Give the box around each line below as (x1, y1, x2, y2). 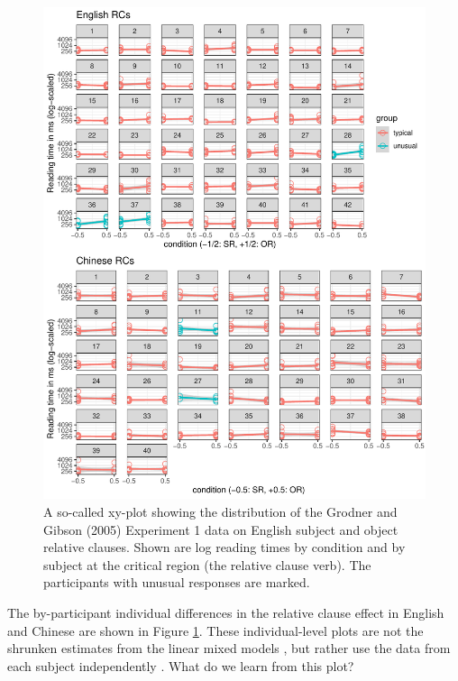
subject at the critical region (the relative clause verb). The (43, 555, 371, 574)
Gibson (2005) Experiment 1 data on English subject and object (43, 520, 398, 538)
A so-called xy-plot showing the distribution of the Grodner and (43, 502, 398, 521)
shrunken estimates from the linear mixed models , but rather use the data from (7, 639, 451, 658)
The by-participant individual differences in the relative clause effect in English (7, 603, 444, 621)
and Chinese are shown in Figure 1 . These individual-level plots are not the (7, 621, 424, 640)
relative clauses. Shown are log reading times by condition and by (43, 538, 406, 557)
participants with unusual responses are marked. (43, 573, 310, 592)
